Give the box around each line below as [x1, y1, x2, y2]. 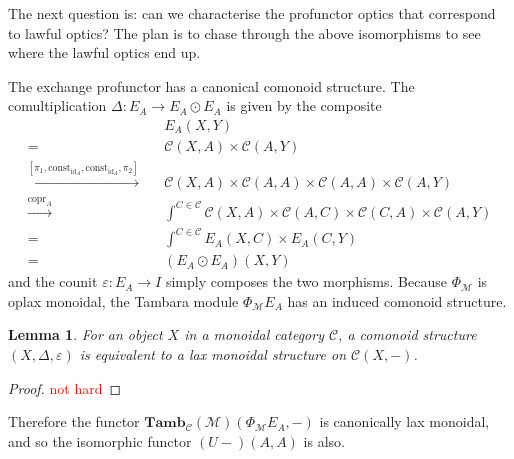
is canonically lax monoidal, [319, 411, 490, 432]
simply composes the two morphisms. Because [165, 271, 447, 292]
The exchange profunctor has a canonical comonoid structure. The [8, 75, 415, 96]
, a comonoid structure [338, 324, 477, 345]
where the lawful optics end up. [8, 42, 201, 63]
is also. [303, 430, 345, 451]
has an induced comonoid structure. [287, 290, 507, 311]
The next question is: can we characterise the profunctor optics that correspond [8, 3, 496, 23]
